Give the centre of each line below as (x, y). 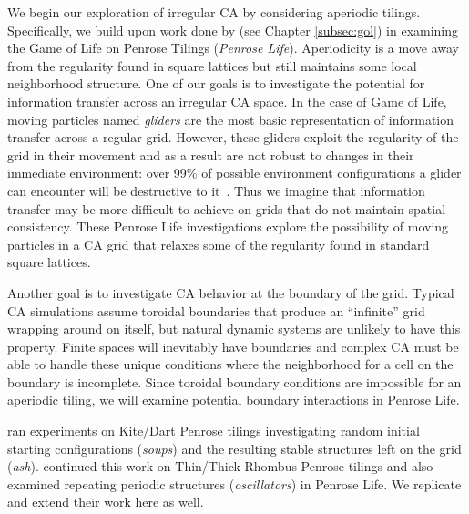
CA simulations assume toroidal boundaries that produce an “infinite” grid (216, 310)
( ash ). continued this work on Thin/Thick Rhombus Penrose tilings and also (220, 466)
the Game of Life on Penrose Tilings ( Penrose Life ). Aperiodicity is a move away (233, 48)
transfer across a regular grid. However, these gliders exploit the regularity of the (233, 137)
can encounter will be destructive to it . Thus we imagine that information (216, 190)
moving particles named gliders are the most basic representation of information (231, 119)
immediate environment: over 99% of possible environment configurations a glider (234, 173)
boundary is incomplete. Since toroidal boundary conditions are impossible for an (234, 381)
